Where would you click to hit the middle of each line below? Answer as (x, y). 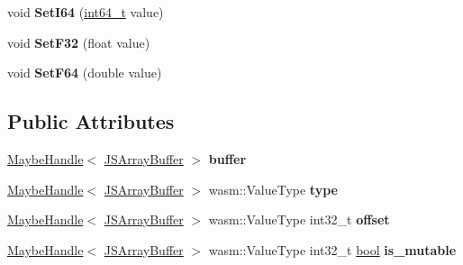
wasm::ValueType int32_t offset (299, 219)
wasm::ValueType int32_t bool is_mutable (332, 249)
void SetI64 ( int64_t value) (86, 12)
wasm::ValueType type (273, 189)
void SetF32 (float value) (79, 42)
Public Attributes (91, 121)
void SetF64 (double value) (85, 73)
